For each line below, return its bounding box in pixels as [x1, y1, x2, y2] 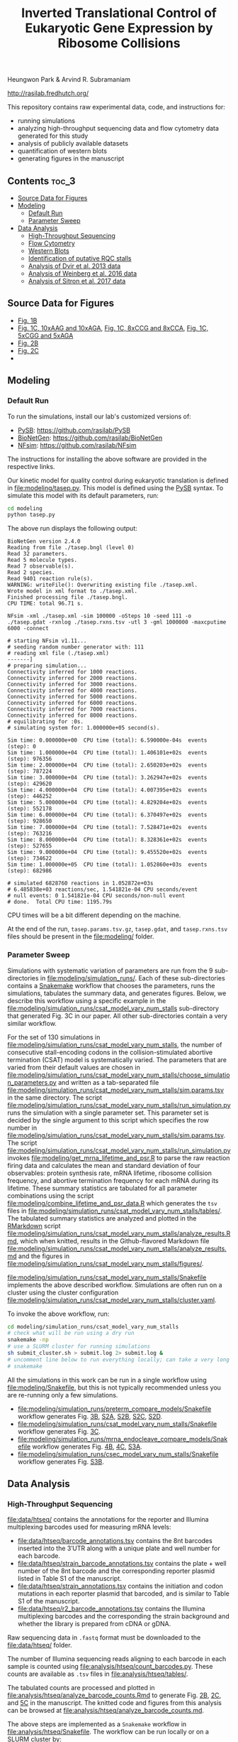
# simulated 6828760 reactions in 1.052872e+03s [7, 880, 154, 887]
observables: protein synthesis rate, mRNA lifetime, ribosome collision [7, 1169, 212, 1177]
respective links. [7, 462, 55, 470]
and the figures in [18, 1252, 70, 1260]
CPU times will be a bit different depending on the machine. [7, 911, 181, 919]
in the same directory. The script [7, 1093, 103, 1102]
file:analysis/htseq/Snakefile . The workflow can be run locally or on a [7, 1728, 209, 1736]
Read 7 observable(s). [7, 563, 74, 570]
